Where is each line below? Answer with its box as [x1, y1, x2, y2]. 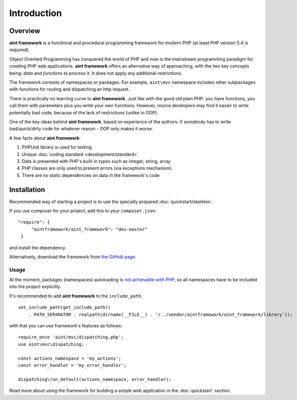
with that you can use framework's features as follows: [9, 323, 123, 329]
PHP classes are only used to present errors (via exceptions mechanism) [22, 165, 172, 171]
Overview [9, 27, 41, 35]
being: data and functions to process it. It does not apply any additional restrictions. [9, 70, 182, 76]
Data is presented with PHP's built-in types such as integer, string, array [22, 158, 171, 164]
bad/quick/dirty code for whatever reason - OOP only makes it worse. [9, 126, 153, 132]
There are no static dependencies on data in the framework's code [22, 172, 160, 178]
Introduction [9, 8, 62, 19]
